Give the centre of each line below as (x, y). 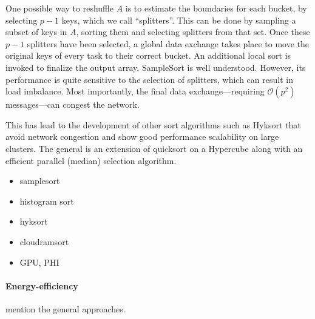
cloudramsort (44, 241)
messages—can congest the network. (73, 104)
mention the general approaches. (66, 308)
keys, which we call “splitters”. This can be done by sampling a (179, 20)
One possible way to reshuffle (59, 8)
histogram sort (47, 201)
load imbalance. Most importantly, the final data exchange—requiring (135, 91)
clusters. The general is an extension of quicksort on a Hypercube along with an (154, 148)
